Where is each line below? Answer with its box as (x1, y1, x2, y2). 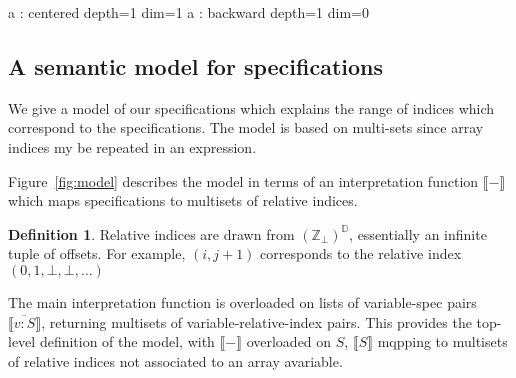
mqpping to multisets (377, 331, 508, 352)
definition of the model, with (39, 331, 215, 352)
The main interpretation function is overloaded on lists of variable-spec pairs (8, 291, 477, 312)
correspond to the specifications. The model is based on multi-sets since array (8, 117, 484, 138)
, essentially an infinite (349, 223, 487, 244)
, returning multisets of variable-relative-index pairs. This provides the (41, 311, 472, 332)
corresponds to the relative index (260, 243, 462, 264)
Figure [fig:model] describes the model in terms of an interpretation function (8, 170, 479, 191)
